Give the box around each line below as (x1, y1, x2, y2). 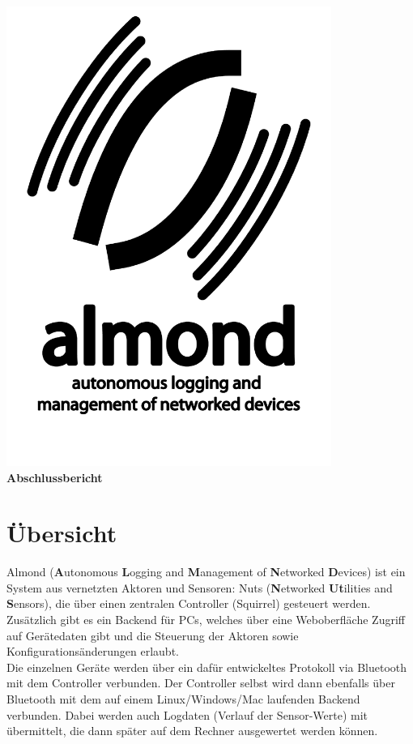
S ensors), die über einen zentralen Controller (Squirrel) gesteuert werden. (6, 595, 371, 612)
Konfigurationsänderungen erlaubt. (6, 643, 179, 660)
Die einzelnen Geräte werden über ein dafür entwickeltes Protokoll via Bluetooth (6, 658, 407, 675)
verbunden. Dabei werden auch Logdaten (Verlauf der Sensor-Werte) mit (6, 706, 368, 723)
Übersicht (6, 516, 117, 549)
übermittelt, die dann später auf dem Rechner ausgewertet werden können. (6, 722, 378, 739)
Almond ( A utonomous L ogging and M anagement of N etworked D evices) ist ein (6, 563, 406, 580)
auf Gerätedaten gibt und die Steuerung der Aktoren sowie (6, 626, 299, 644)
